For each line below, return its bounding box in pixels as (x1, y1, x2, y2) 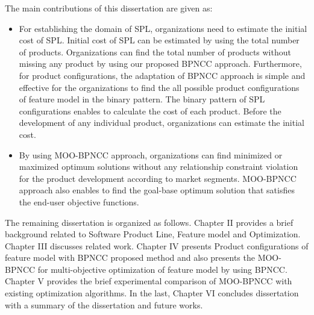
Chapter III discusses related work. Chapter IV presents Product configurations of (5, 239, 309, 252)
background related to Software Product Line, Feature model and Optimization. (5, 228, 301, 240)
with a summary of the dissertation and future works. (5, 298, 203, 311)
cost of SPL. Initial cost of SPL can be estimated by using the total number (19, 34, 300, 46)
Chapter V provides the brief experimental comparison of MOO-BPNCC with (5, 275, 292, 287)
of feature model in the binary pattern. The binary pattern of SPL (19, 93, 265, 105)
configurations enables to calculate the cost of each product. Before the (19, 104, 281, 117)
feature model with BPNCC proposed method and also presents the (5, 251, 255, 264)
